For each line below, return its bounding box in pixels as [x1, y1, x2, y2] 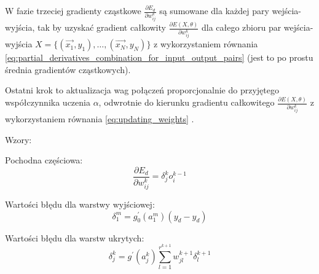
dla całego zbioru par [201, 21, 282, 34]
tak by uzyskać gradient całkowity [37, 21, 166, 34]
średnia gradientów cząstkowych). [5, 63, 131, 76]
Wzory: [5, 133, 32, 146]
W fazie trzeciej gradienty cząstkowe [5, 4, 141, 17]
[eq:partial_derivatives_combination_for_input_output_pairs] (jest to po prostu [5, 51, 313, 64]
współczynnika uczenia [5, 96, 90, 109]
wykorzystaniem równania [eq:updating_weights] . [5, 112, 194, 125]
